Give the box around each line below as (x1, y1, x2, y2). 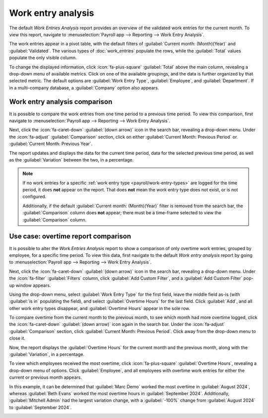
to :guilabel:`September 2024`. (9, 404, 72, 410)
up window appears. (9, 282, 51, 288)
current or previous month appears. (9, 374, 82, 380)
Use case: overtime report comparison (9, 232, 132, 241)
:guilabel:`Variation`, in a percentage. (9, 351, 84, 357)
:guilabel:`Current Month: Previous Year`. (9, 141, 93, 147)
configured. (22, 194, 47, 200)
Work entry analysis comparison (9, 97, 113, 106)
